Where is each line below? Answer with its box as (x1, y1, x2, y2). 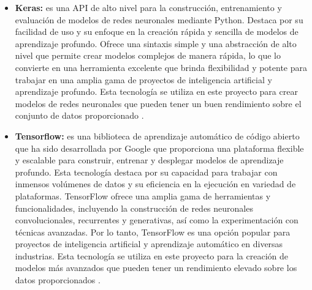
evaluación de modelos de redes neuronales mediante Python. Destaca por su (15, 13, 303, 26)
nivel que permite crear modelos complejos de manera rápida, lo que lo (15, 49, 281, 62)
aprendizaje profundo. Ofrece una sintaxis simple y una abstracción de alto (15, 37, 297, 50)
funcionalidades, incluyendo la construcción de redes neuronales (15, 201, 253, 214)
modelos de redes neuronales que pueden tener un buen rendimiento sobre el (15, 97, 302, 110)
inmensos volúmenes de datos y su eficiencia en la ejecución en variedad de (15, 177, 296, 190)
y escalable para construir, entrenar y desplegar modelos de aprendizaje (15, 154, 284, 166)
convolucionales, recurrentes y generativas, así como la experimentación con (15, 214, 299, 226)
